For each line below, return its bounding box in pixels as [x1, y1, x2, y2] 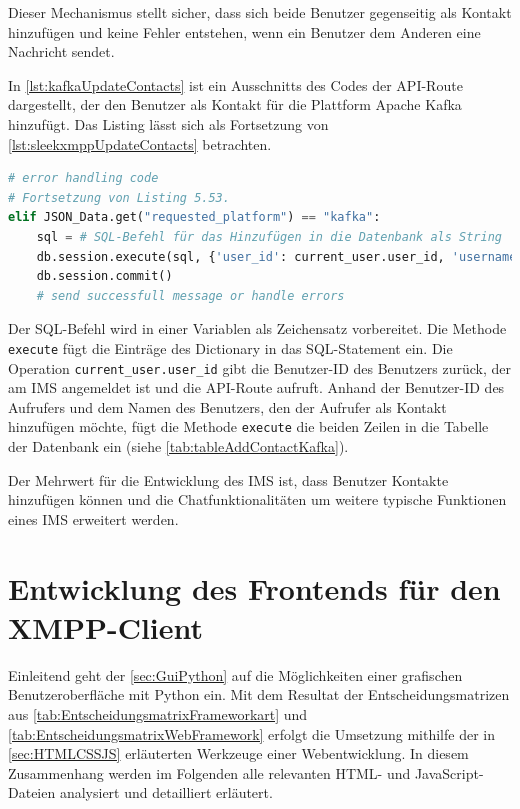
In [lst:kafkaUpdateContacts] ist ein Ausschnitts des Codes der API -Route [8, 74, 463, 95]
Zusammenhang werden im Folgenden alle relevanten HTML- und [8, 762, 411, 783]
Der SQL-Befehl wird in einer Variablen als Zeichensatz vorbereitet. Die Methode [8, 318, 507, 339]
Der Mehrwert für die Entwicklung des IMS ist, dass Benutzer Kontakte [8, 469, 449, 490]
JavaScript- [414, 762, 484, 783]
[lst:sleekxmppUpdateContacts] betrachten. [8, 133, 272, 154]
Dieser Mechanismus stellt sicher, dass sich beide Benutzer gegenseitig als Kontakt [8, 2, 512, 22]
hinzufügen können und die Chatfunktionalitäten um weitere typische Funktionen [8, 489, 507, 510]
